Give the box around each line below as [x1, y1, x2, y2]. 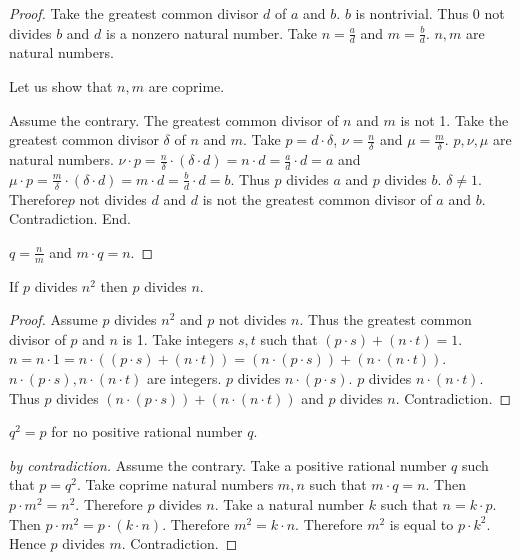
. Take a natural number [214, 494, 365, 515]
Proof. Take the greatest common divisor [9, 3, 259, 23]
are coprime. [148, 76, 225, 97]
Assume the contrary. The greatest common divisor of [9, 109, 339, 130]
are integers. [146, 368, 222, 389]
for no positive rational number [51, 421, 243, 442]
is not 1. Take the [400, 109, 509, 130]
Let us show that [9, 76, 113, 97]
